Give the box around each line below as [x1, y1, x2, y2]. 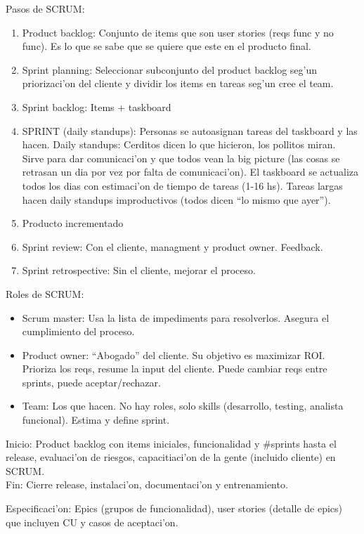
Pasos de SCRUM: [6, 1, 85, 15]
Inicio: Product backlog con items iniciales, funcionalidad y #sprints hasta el [6, 436, 337, 450]
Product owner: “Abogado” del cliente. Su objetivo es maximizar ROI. [22, 347, 325, 362]
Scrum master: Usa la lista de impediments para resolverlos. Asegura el [22, 310, 330, 325]
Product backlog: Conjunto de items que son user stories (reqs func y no [22, 25, 334, 39]
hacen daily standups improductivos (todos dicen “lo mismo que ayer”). [22, 192, 331, 207]
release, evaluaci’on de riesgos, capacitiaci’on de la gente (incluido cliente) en [6, 450, 336, 464]
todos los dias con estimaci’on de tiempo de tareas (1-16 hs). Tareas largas [22, 178, 343, 193]
